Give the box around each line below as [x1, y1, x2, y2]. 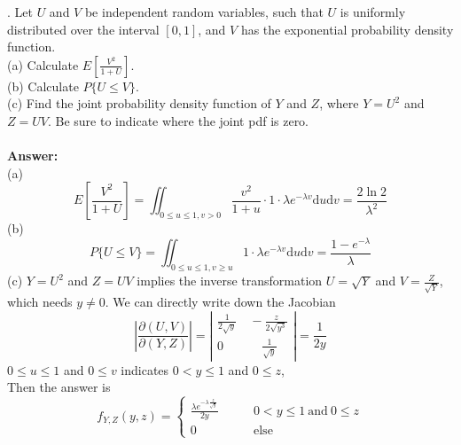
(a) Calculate [7, 55, 79, 74]
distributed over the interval [7, 20, 160, 38]
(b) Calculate [7, 76, 79, 95]
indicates [121, 360, 169, 379]
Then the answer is [7, 378, 111, 396]
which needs [7, 292, 73, 310]
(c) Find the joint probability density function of [7, 94, 271, 113]
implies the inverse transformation [137, 271, 323, 290]
